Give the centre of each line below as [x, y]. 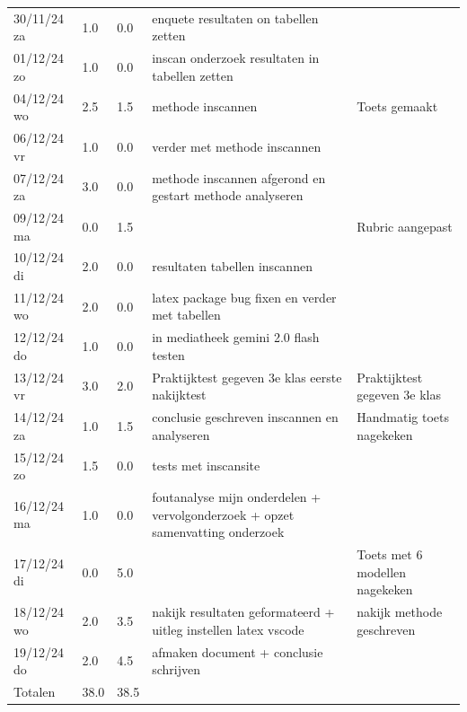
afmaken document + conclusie [238, 651]
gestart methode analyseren [228, 195]
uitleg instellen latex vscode [228, 629]
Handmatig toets [403, 417]
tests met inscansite [206, 466]
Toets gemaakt [397, 106]
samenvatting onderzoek [218, 532]
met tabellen [186, 315]
